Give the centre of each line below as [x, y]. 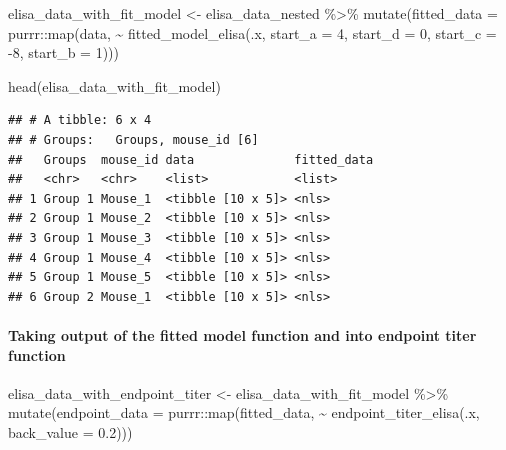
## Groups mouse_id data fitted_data [191, 159]
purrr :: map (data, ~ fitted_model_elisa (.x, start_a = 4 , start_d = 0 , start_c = [252, 32]
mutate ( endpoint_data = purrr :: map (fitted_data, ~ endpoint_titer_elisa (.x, [244, 412]
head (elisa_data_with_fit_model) [114, 85]
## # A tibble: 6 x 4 [80, 120]
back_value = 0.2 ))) [70, 431]
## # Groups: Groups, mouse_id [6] [133, 139]
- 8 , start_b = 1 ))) [63, 52]
